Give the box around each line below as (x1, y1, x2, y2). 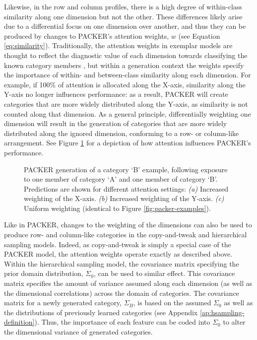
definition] (4, 317, 35, 327)
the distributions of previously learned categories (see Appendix (4, 307, 198, 317)
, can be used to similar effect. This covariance (93, 268, 235, 278)
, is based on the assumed (133, 297, 211, 308)
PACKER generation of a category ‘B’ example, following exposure (24, 164, 228, 174)
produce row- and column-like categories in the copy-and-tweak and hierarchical (4, 229, 247, 240)
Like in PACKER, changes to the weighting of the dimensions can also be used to (4, 219, 252, 230)
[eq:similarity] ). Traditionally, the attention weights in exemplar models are (4, 40, 233, 51)
